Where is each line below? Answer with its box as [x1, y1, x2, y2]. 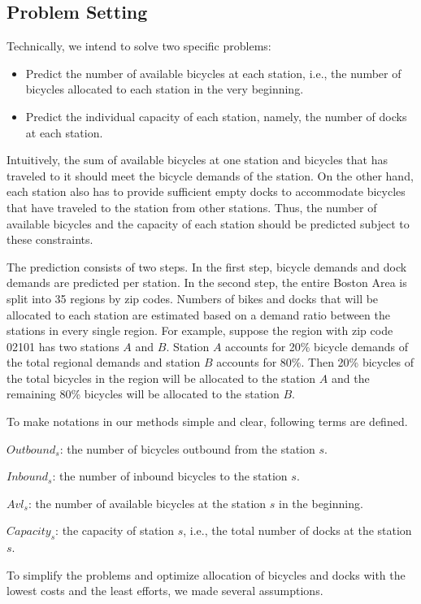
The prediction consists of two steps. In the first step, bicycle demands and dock [7, 258, 407, 275]
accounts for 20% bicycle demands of [225, 337, 409, 354]
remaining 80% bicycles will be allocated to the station [7, 385, 280, 402]
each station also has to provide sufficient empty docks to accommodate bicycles [7, 183, 406, 200]
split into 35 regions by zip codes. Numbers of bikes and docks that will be [7, 289, 379, 306]
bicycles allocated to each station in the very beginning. [25, 80, 304, 98]
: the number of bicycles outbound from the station [59, 440, 315, 457]
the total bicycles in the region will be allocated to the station [7, 369, 316, 386]
